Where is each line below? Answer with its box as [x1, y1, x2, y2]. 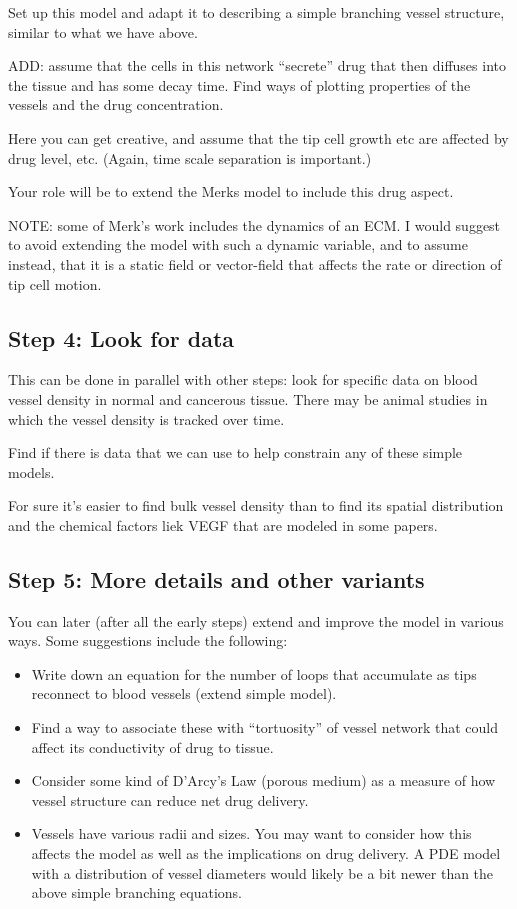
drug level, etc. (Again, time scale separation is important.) [8, 147, 372, 168]
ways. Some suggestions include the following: [8, 630, 288, 651]
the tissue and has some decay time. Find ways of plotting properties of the [8, 74, 471, 95]
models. [8, 461, 55, 482]
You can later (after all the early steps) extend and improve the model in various [8, 610, 504, 631]
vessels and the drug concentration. [8, 94, 224, 115]
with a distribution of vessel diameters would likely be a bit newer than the [31, 862, 494, 883]
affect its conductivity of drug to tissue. [31, 736, 274, 757]
